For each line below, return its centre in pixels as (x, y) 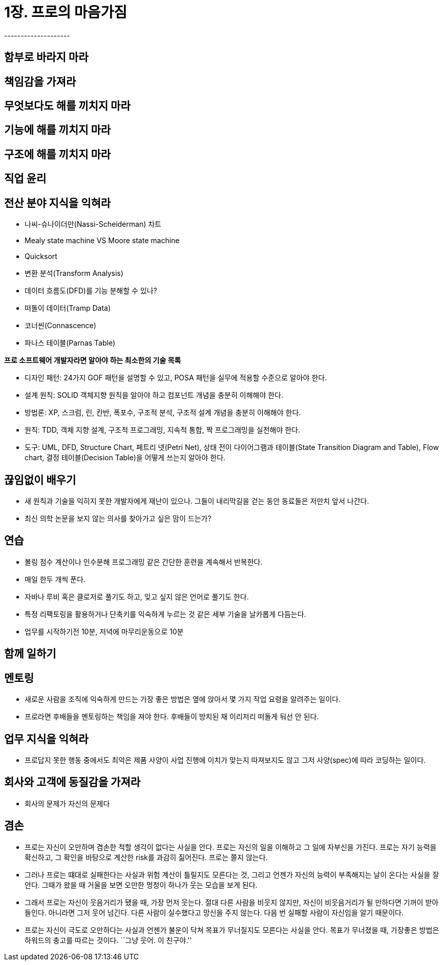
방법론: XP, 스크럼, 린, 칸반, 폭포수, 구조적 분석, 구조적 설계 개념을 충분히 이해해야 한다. (163, 413)
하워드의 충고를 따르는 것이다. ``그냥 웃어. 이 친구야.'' (108, 940)
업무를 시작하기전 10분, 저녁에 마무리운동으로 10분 (104, 631)
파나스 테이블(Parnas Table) (70, 343)
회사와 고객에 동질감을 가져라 (72, 782)
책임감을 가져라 (40, 81)
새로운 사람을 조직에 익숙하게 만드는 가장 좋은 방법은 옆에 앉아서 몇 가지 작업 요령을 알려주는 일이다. (183, 699)
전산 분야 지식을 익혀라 (58, 203)
